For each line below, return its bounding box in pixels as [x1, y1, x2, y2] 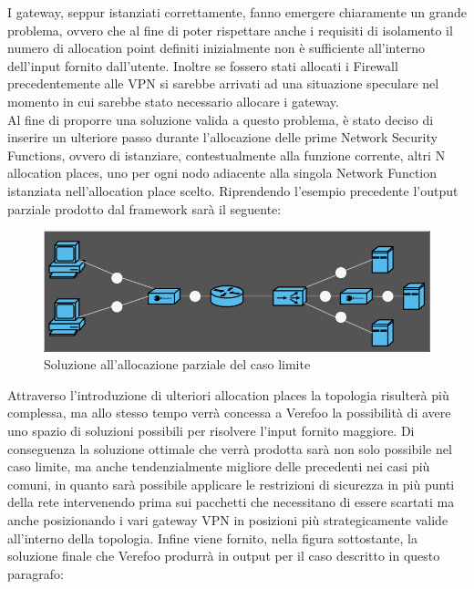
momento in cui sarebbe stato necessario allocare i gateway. [7, 91, 339, 110]
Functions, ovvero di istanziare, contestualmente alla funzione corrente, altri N [7, 145, 446, 164]
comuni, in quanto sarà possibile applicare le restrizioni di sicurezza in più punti [7, 474, 455, 493]
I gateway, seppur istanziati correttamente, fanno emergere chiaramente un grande [7, 3, 468, 21]
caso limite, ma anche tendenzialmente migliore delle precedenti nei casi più [7, 457, 430, 476]
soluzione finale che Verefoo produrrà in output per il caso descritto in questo [7, 546, 440, 565]
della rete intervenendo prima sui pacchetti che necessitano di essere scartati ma [7, 492, 455, 511]
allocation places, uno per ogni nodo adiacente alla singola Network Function [7, 163, 438, 182]
